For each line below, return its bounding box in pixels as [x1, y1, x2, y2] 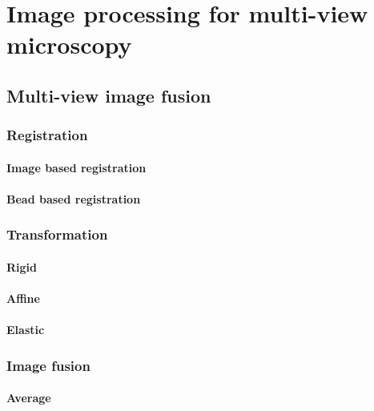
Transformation [6, 224, 108, 244]
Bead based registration [6, 190, 141, 207]
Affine [6, 290, 40, 307]
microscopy [6, 28, 132, 61]
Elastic [6, 321, 45, 338]
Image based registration [6, 159, 147, 175]
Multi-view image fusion [6, 83, 211, 107]
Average [6, 389, 51, 406]
